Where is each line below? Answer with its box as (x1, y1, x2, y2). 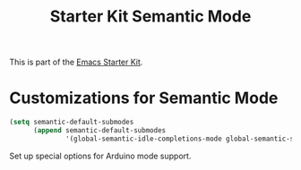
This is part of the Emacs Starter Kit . (9, 56, 143, 68)
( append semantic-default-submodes (32, 126, 167, 135)
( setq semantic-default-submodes (9, 118, 134, 127)
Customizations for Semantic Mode (9, 88, 279, 108)
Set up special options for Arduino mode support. (9, 150, 192, 161)
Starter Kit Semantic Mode (49, 6, 252, 27)
